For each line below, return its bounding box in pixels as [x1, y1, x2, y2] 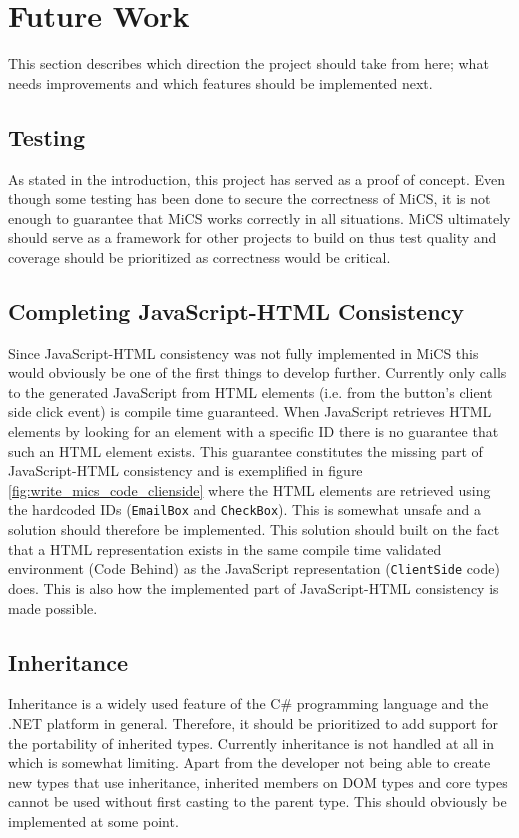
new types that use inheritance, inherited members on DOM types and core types [8, 771, 508, 792]
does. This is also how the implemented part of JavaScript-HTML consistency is [8, 577, 499, 598]
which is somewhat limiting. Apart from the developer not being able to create [8, 752, 491, 773]
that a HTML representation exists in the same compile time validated [8, 538, 442, 559]
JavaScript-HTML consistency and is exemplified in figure [8, 460, 363, 481]
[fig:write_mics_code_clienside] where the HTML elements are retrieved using [8, 479, 491, 500]
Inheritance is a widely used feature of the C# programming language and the [8, 693, 489, 714]
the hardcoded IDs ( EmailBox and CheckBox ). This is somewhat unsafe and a [8, 499, 481, 520]
